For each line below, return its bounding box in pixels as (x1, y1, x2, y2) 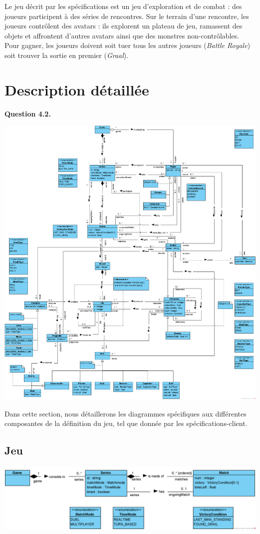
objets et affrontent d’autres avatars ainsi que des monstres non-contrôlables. (4, 30, 240, 40)
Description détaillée (4, 79, 149, 99)
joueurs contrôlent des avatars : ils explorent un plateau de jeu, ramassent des (4, 20, 243, 31)
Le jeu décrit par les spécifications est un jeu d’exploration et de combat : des (4, 1, 242, 11)
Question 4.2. (4, 108, 51, 118)
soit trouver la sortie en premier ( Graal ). (4, 49, 129, 60)
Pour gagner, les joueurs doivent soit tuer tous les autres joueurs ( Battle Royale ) (4, 40, 251, 50)
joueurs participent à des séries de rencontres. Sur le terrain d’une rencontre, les (4, 10, 249, 21)
